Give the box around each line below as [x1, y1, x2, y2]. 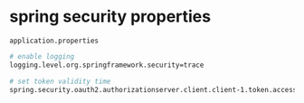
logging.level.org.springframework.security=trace [9, 61, 204, 70]
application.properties [9, 36, 100, 45]
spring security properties [9, 6, 211, 27]
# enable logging [9, 51, 75, 61]
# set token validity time [9, 77, 111, 86]
